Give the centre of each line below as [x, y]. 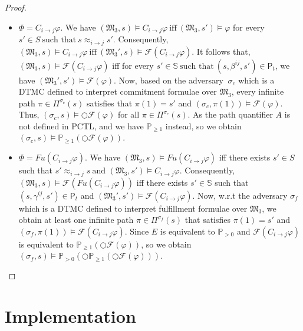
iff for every [133, 65]
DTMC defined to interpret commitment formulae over [118, 91]
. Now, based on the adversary [169, 80]
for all [129, 114]
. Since [137, 231]
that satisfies [208, 220]
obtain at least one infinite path [76, 220]
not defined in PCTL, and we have [81, 126]
